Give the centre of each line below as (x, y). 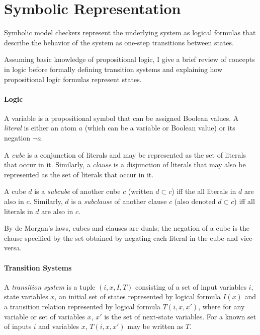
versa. (13, 248)
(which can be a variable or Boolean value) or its (160, 128)
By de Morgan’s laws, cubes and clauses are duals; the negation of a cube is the (127, 228)
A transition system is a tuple (50, 286)
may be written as (155, 326)
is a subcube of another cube (77, 191)
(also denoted (195, 201)
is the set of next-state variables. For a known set (180, 316)
